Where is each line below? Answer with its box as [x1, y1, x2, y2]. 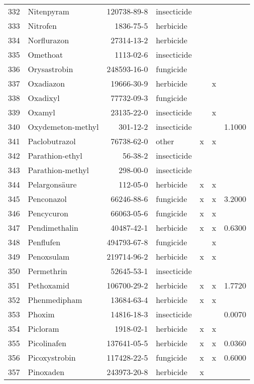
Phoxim [28, 308, 55, 320]
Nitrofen [28, 20, 57, 31]
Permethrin [28, 265, 68, 277]
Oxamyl [28, 106, 55, 118]
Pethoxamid [28, 280, 70, 291]
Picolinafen [28, 337, 67, 349]
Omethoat [28, 49, 63, 60]
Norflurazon [28, 34, 69, 46]
